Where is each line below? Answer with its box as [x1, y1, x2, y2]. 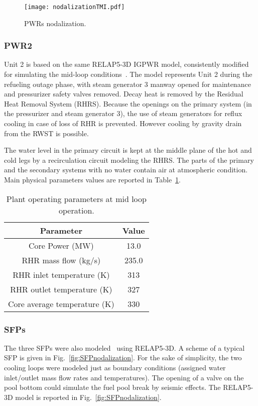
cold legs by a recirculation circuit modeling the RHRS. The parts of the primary [4, 154, 254, 165]
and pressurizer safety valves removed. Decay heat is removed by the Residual [4, 88, 243, 99]
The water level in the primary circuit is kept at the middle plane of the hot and [4, 145, 252, 155]
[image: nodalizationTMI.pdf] [24, 4, 125, 11]
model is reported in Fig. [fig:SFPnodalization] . [15, 391, 162, 402]
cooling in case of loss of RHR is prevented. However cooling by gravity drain [4, 118, 242, 129]
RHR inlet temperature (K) [13, 268, 110, 280]
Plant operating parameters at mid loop [6, 192, 147, 205]
